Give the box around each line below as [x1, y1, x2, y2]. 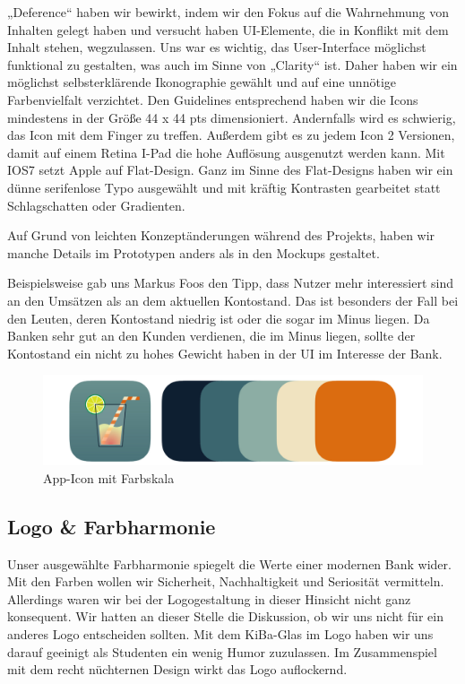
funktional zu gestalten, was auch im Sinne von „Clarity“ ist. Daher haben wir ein [7, 55, 458, 74]
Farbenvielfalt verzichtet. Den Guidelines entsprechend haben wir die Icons [7, 90, 418, 108]
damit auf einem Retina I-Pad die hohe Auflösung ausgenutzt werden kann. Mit [7, 143, 445, 161]
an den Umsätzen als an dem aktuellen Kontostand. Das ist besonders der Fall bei [7, 290, 459, 309]
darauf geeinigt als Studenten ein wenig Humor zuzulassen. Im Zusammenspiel [7, 642, 437, 661]
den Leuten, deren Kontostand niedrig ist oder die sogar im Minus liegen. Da [7, 308, 430, 327]
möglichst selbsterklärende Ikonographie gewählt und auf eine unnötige [7, 73, 396, 91]
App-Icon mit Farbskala [43, 468, 175, 487]
